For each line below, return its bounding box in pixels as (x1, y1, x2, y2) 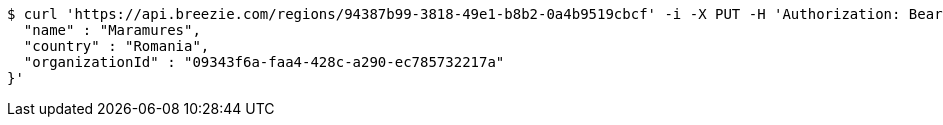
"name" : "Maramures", (23, 22, 201, 38)
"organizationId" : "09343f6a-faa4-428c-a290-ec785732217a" (23, 54, 505, 70)
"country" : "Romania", (23, 38, 210, 54)
